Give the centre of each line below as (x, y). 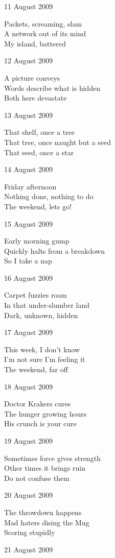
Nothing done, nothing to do (49, 196)
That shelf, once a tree (40, 132)
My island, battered (35, 43)
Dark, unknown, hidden (41, 315)
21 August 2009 (28, 549)
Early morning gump (37, 241)
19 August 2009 (28, 441)
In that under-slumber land (47, 305)
